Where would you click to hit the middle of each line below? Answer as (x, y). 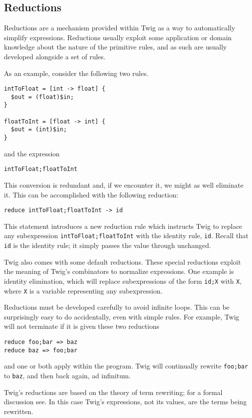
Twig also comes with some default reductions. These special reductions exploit (123, 261)
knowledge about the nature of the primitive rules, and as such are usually (115, 47)
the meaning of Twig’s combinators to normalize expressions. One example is (119, 271)
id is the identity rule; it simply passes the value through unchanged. (107, 245)
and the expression (32, 153)
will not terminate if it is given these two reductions (82, 326)
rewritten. (19, 411)
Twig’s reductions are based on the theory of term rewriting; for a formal (113, 392)
